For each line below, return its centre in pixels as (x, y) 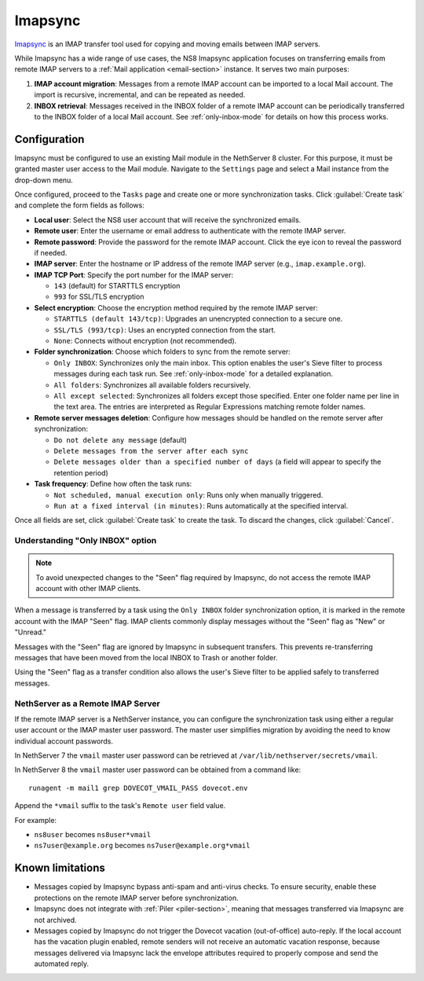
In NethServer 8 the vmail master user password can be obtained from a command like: (158, 770)
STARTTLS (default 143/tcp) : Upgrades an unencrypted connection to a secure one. (198, 319)
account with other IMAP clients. (88, 589)
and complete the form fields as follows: (79, 205)
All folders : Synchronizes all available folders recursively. (152, 384)
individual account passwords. (64, 741)
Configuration (49, 139)
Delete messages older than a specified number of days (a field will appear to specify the (217, 462)
